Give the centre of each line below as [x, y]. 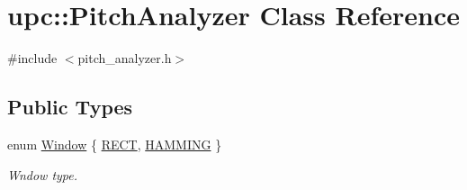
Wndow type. [43, 174]
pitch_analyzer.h [125, 58]
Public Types [70, 107]
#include [32, 58]
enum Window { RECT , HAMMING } [115, 144]
